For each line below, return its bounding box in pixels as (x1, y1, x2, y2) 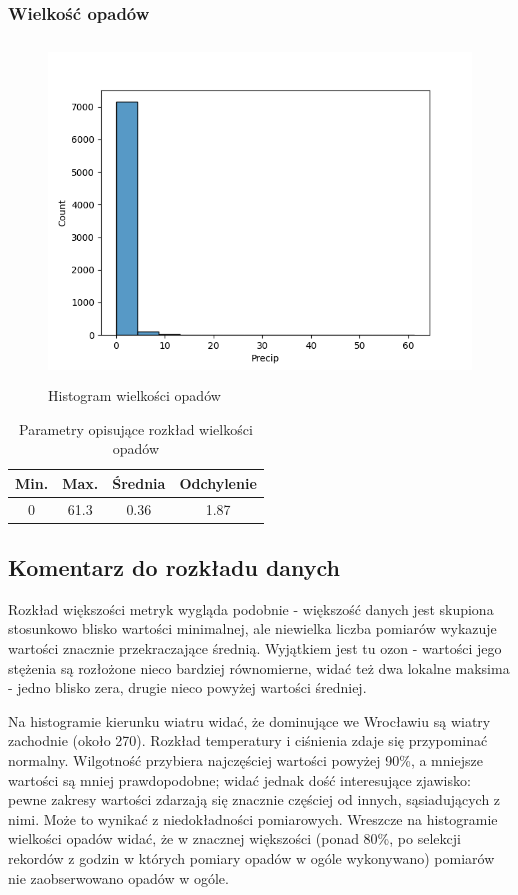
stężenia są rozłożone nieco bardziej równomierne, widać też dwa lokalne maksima (8, 657, 510, 678)
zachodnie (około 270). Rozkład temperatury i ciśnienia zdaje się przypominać (8, 730, 488, 751)
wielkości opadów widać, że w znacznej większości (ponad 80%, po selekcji (8, 828, 461, 849)
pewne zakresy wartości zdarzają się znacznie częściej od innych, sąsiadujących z (8, 789, 501, 810)
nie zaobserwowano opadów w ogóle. (8, 867, 229, 888)
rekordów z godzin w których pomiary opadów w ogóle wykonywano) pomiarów (8, 848, 495, 869)
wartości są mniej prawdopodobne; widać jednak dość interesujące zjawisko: (8, 769, 471, 790)
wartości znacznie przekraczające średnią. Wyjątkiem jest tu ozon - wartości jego (8, 638, 502, 659)
